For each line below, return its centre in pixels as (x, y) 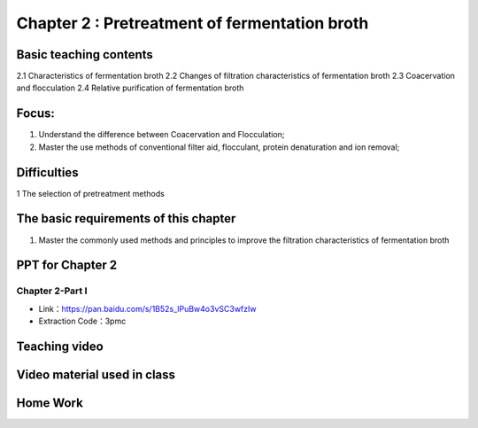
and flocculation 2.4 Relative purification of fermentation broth (130, 88)
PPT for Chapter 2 (67, 265)
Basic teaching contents (85, 54)
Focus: (35, 114)
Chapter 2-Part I (52, 291)
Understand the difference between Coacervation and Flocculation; (162, 135)
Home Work (50, 403)
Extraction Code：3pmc (82, 321)
